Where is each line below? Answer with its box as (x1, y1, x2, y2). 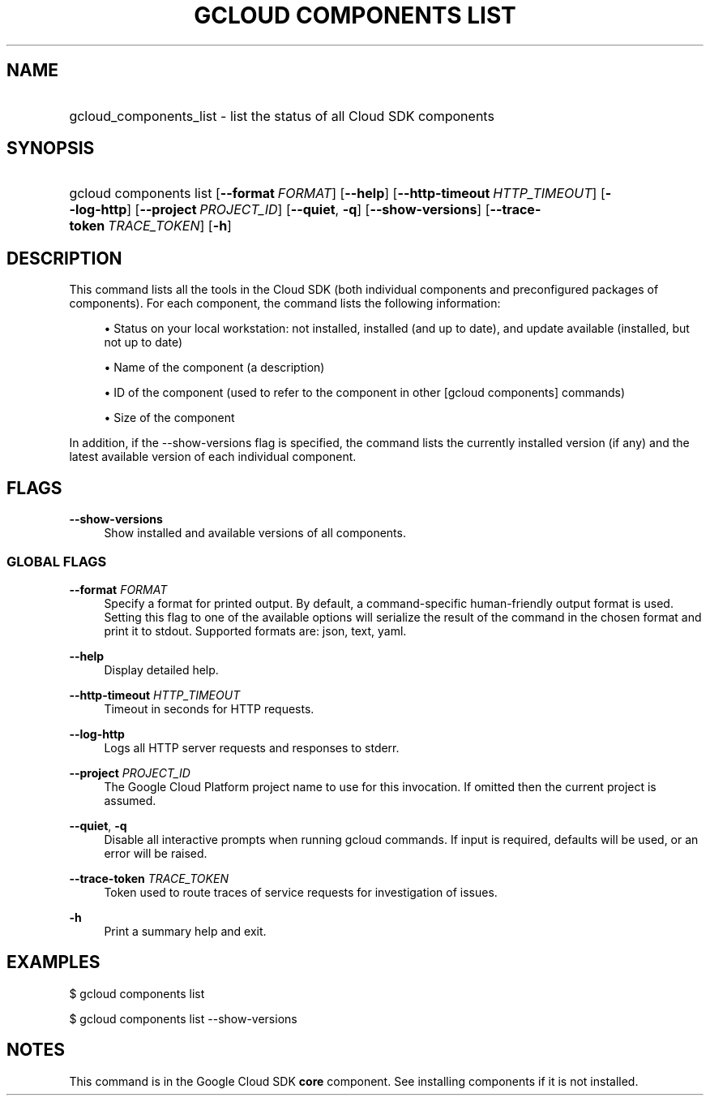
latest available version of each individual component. (69, 450, 357, 464)
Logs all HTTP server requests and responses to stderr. (104, 740, 400, 755)
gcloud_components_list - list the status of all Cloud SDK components (69, 107, 494, 124)
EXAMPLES (6, 952, 101, 973)
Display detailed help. (104, 662, 219, 677)
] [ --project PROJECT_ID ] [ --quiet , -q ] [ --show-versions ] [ (126, 201, 490, 218)
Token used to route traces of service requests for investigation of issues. (104, 885, 498, 899)
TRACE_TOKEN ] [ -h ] (108, 217, 232, 235)
